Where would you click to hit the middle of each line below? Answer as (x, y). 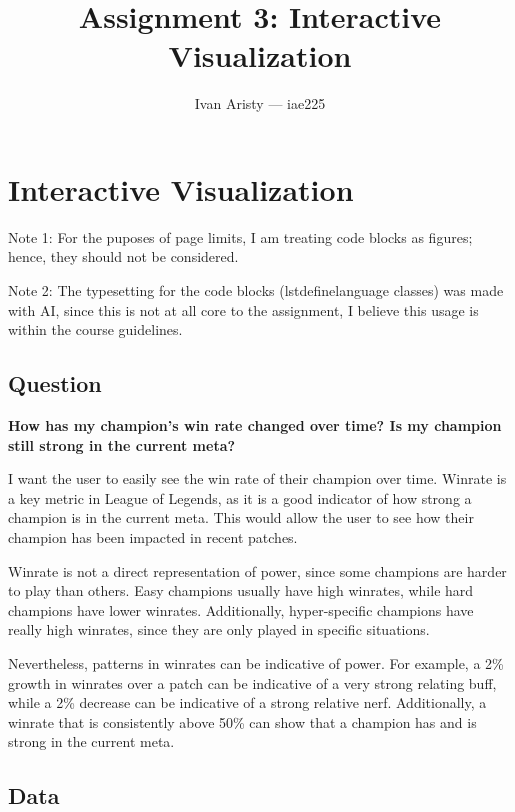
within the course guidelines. (95, 329)
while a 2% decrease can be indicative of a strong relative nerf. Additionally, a (247, 702)
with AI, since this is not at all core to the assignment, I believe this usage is (243, 309)
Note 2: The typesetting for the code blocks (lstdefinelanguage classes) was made (256, 290)
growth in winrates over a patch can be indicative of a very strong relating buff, (252, 682)
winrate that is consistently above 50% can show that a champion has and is (242, 721)
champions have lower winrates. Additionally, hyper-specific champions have (241, 609)
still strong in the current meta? (122, 444)
